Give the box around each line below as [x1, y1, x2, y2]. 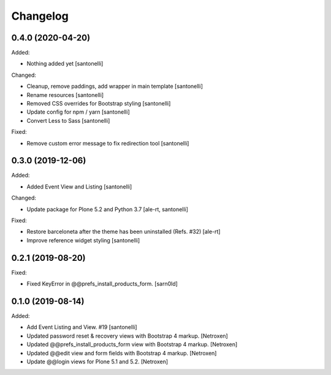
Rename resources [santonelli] [26, 91, 104, 98]
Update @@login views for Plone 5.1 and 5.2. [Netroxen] [26, 358, 169, 365]
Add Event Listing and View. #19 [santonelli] [26, 323, 137, 331]
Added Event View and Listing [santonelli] [26, 183, 132, 190]
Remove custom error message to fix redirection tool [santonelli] [26, 139, 189, 147]
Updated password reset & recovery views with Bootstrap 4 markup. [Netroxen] [26, 332, 228, 339]
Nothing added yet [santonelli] [26, 60, 104, 68]
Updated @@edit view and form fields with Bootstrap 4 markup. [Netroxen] [26, 349, 217, 357]
